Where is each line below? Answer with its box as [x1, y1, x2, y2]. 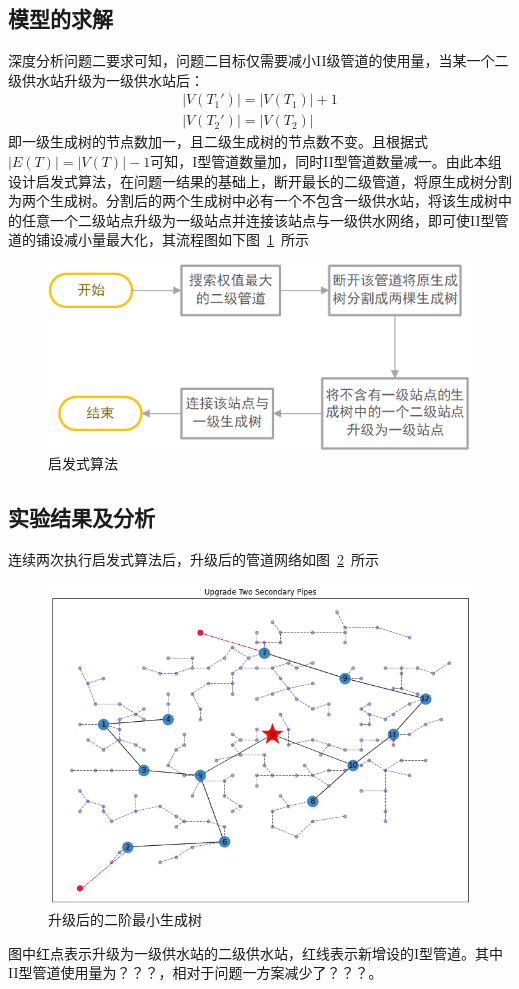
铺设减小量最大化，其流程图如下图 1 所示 [35, 229, 309, 250]
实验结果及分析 [8, 502, 155, 533]
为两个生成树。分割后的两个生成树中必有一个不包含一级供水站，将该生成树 [8, 190, 498, 211]
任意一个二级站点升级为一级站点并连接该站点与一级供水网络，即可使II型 [21, 209, 495, 230]
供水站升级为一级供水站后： [21, 69, 204, 90]
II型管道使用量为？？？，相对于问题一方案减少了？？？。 [8, 962, 383, 983]
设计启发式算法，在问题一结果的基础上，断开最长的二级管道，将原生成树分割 [8, 170, 512, 191]
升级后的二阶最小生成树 [48, 909, 202, 930]
